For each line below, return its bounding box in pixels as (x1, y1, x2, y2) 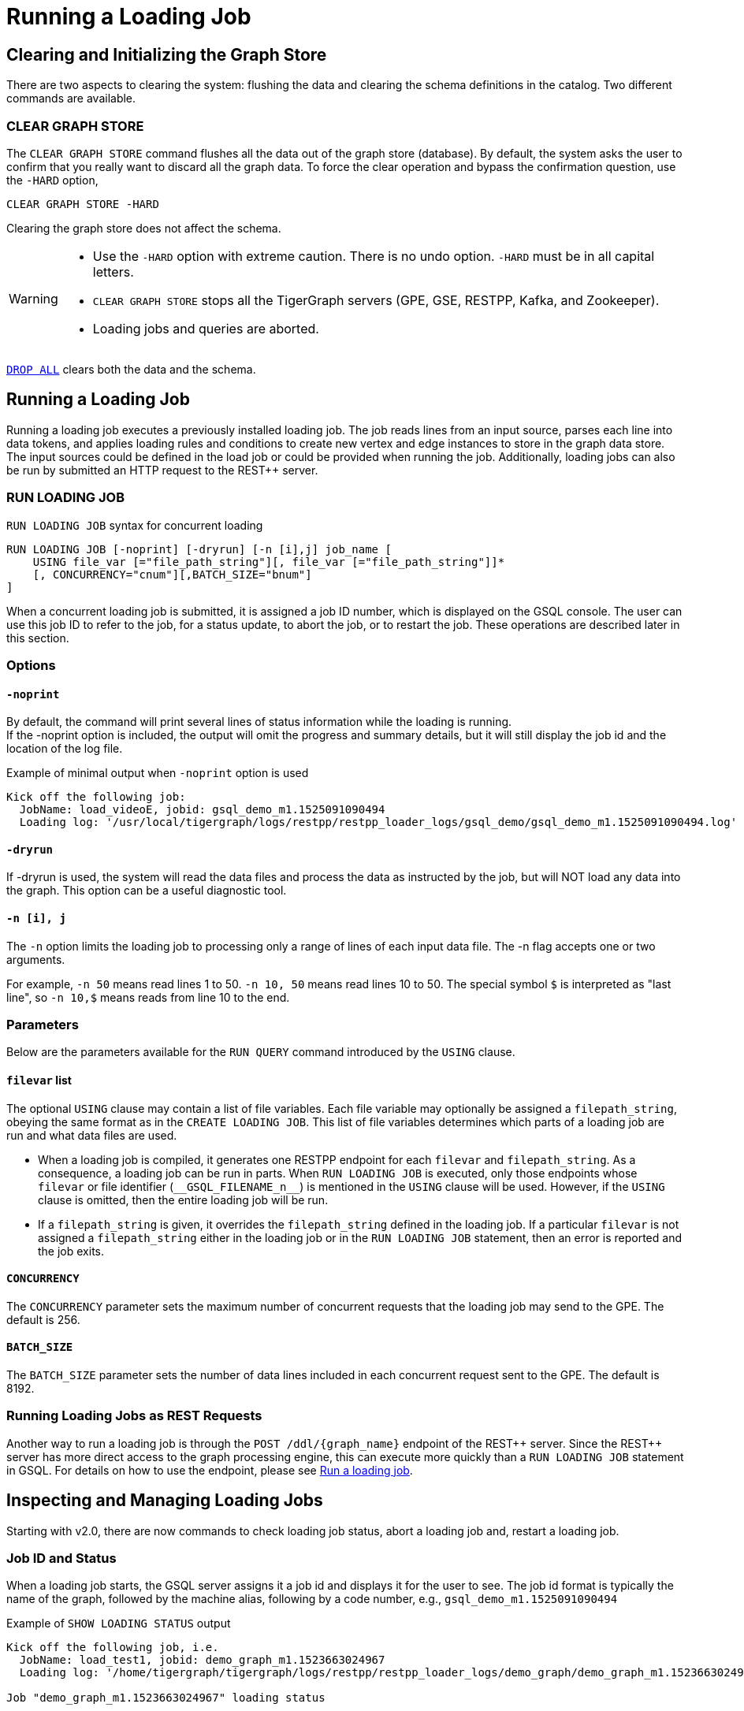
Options (6, 657, 56, 673)
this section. (6, 630, 69, 645)
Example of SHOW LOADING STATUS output (6, 1616, 231, 1631)
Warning (9, 290, 58, 307)
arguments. (6, 952, 65, 966)
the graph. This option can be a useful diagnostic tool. (6, 883, 287, 898)
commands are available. (6, 91, 136, 106)
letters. (92, 263, 134, 280)
